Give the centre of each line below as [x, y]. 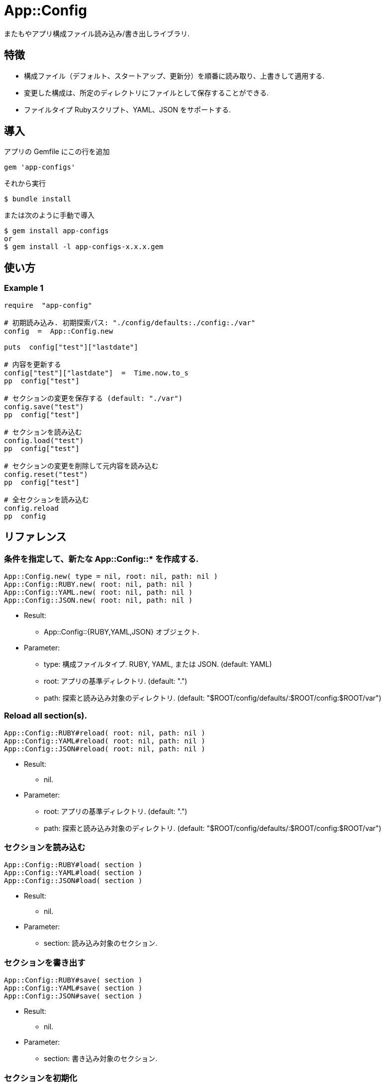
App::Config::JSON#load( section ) [73, 881]
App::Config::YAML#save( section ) [73, 988]
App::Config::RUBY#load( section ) [73, 865]
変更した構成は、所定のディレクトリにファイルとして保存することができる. [146, 92]
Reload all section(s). [46, 716]
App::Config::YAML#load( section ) [73, 873]
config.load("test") [44, 440]
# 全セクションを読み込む [47, 499]
